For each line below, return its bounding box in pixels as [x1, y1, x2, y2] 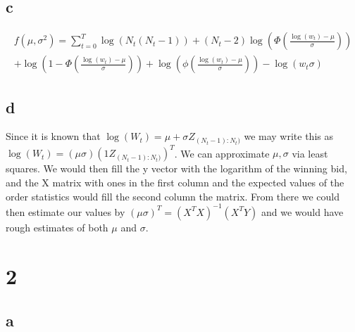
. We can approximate [174, 146, 270, 160]
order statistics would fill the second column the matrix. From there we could [6, 189, 340, 203]
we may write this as [244, 129, 333, 143]
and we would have [261, 204, 344, 219]
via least [292, 146, 328, 160]
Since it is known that [6, 129, 101, 143]
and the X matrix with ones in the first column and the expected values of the [6, 175, 344, 190]
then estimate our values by [6, 204, 125, 219]
